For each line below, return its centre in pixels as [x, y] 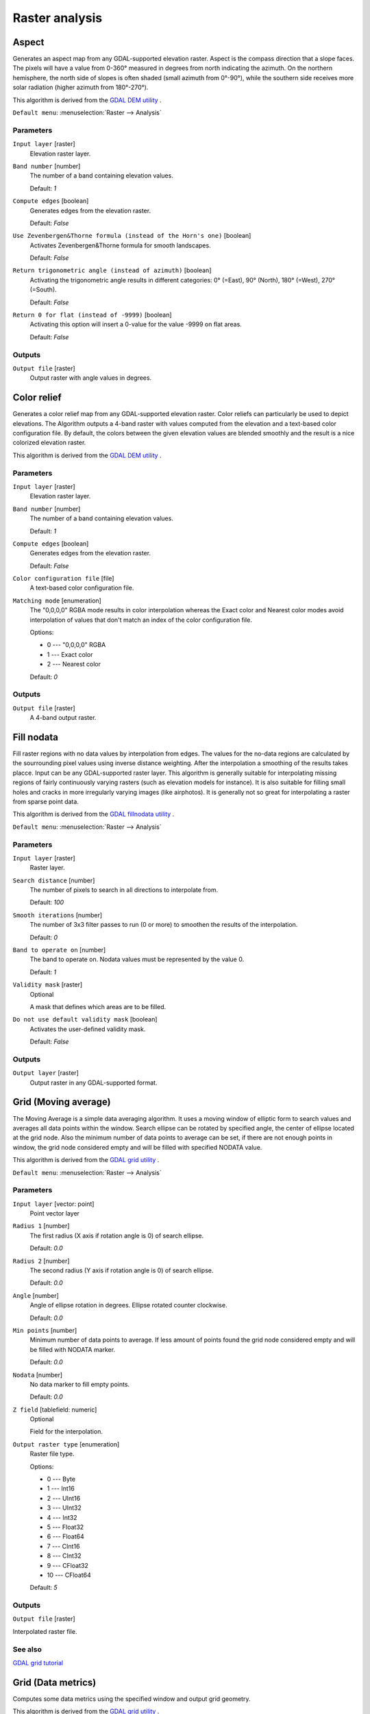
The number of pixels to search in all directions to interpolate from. [124, 890]
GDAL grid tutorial [38, 1663]
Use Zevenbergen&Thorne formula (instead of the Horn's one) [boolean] [132, 236]
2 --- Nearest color [74, 664]
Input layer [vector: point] [53, 1204]
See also [27, 1649]
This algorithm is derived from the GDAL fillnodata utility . [94, 814]
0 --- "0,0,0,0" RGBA [76, 645]
